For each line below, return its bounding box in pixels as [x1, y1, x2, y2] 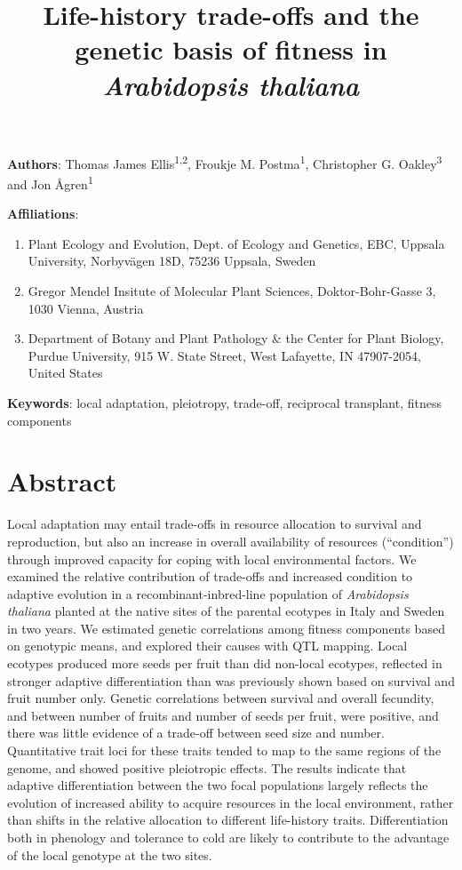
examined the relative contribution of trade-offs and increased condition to [7, 567, 413, 586]
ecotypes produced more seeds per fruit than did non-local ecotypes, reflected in [7, 654, 442, 673]
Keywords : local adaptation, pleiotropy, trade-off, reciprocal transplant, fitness [7, 394, 442, 411]
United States [28, 363, 103, 382]
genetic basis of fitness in [75, 31, 387, 68]
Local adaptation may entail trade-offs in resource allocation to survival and [7, 515, 422, 533]
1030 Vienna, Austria [28, 299, 144, 317]
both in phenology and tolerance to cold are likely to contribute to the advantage [7, 828, 450, 846]
